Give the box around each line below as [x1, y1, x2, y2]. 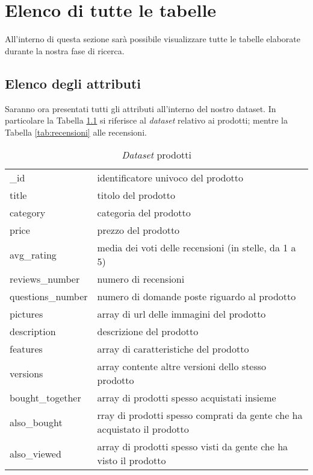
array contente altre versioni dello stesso [97, 359, 267, 374]
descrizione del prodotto [97, 324, 199, 339]
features [10, 342, 43, 356]
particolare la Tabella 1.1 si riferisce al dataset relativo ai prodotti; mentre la [5, 114, 288, 127]
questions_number [10, 289, 88, 304]
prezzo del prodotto [97, 223, 180, 237]
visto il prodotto [97, 453, 166, 468]
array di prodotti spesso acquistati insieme [97, 391, 276, 405]
